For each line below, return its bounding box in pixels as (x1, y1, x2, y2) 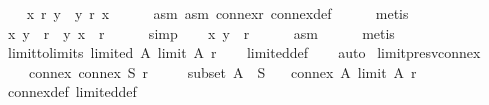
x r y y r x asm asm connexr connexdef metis (26, 3, 409, 23)
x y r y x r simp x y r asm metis (7, 22, 395, 43)
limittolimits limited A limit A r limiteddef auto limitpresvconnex (7, 42, 481, 63)
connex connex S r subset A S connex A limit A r (28, 61, 417, 82)
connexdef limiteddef (7, 81, 137, 102)
